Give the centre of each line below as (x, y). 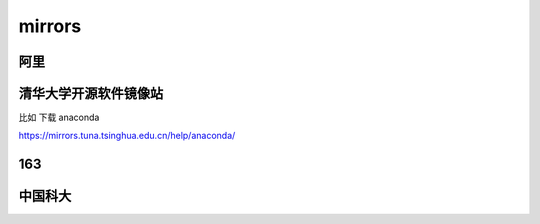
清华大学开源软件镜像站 (91, 93)
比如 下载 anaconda (59, 117)
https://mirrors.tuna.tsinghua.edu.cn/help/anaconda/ (127, 136)
